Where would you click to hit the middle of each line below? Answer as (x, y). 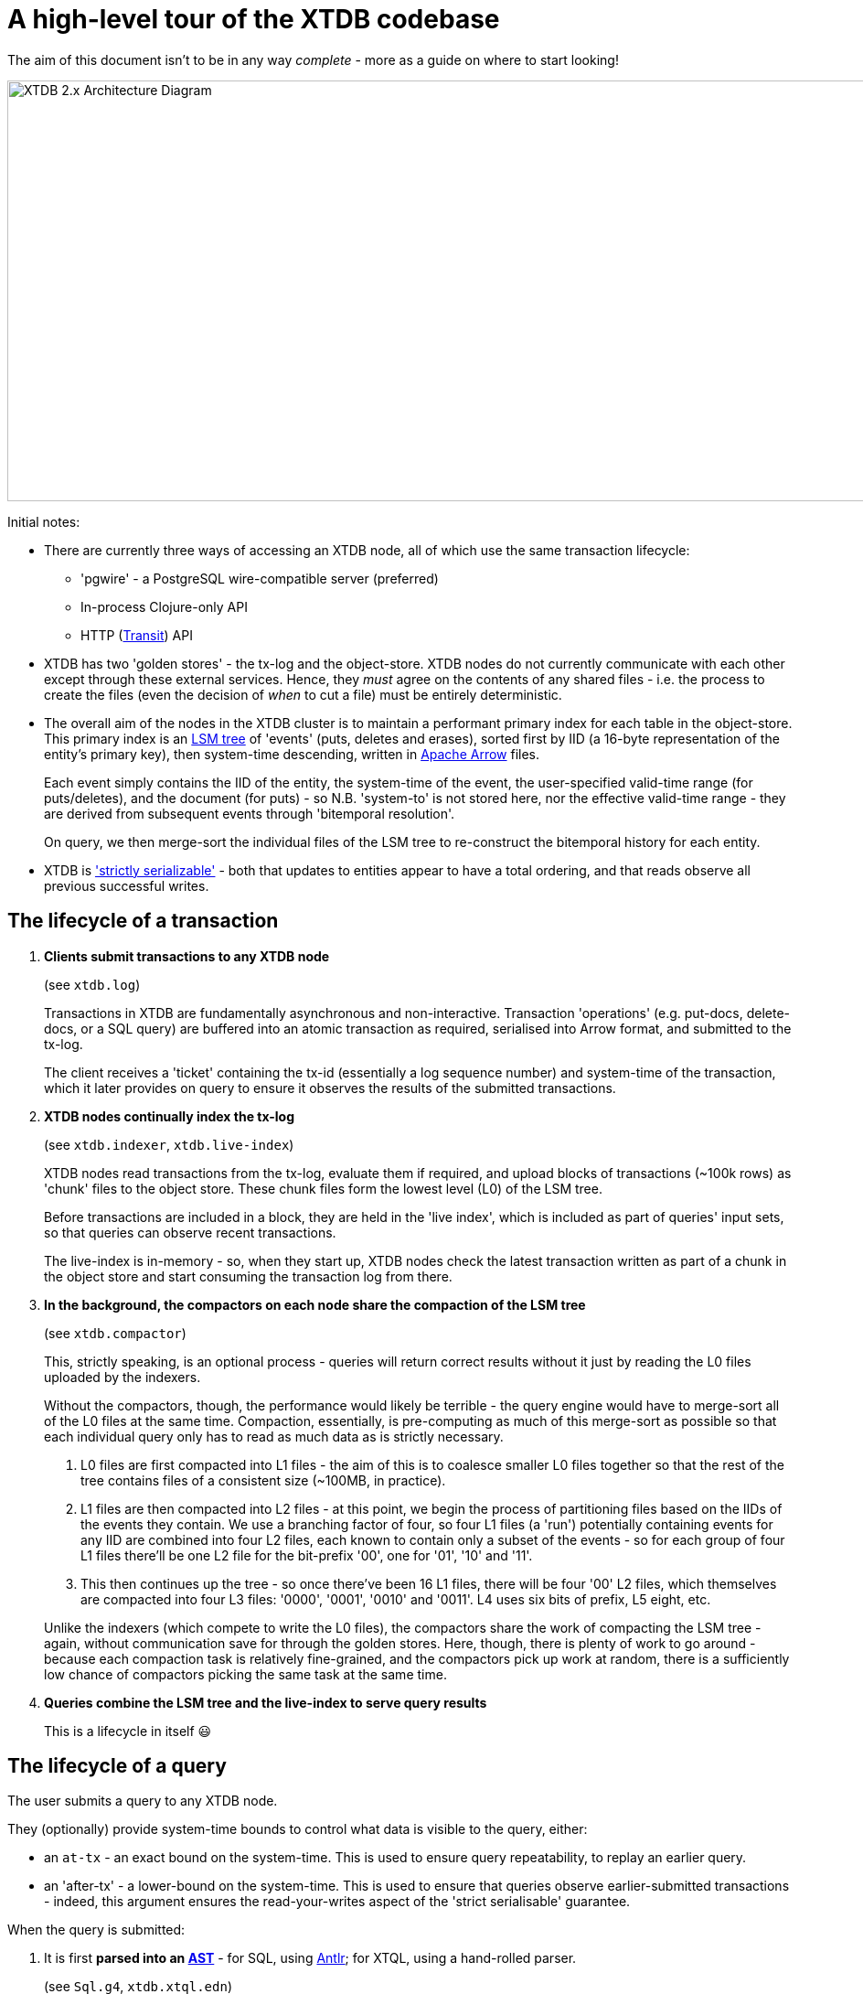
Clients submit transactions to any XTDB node (187, 956)
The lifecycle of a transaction (143, 921)
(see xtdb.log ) (92, 984)
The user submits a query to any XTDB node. (143, 1801)
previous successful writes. (127, 885)
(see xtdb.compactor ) (115, 1333)
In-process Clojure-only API (164, 606)
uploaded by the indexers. (123, 1377)
